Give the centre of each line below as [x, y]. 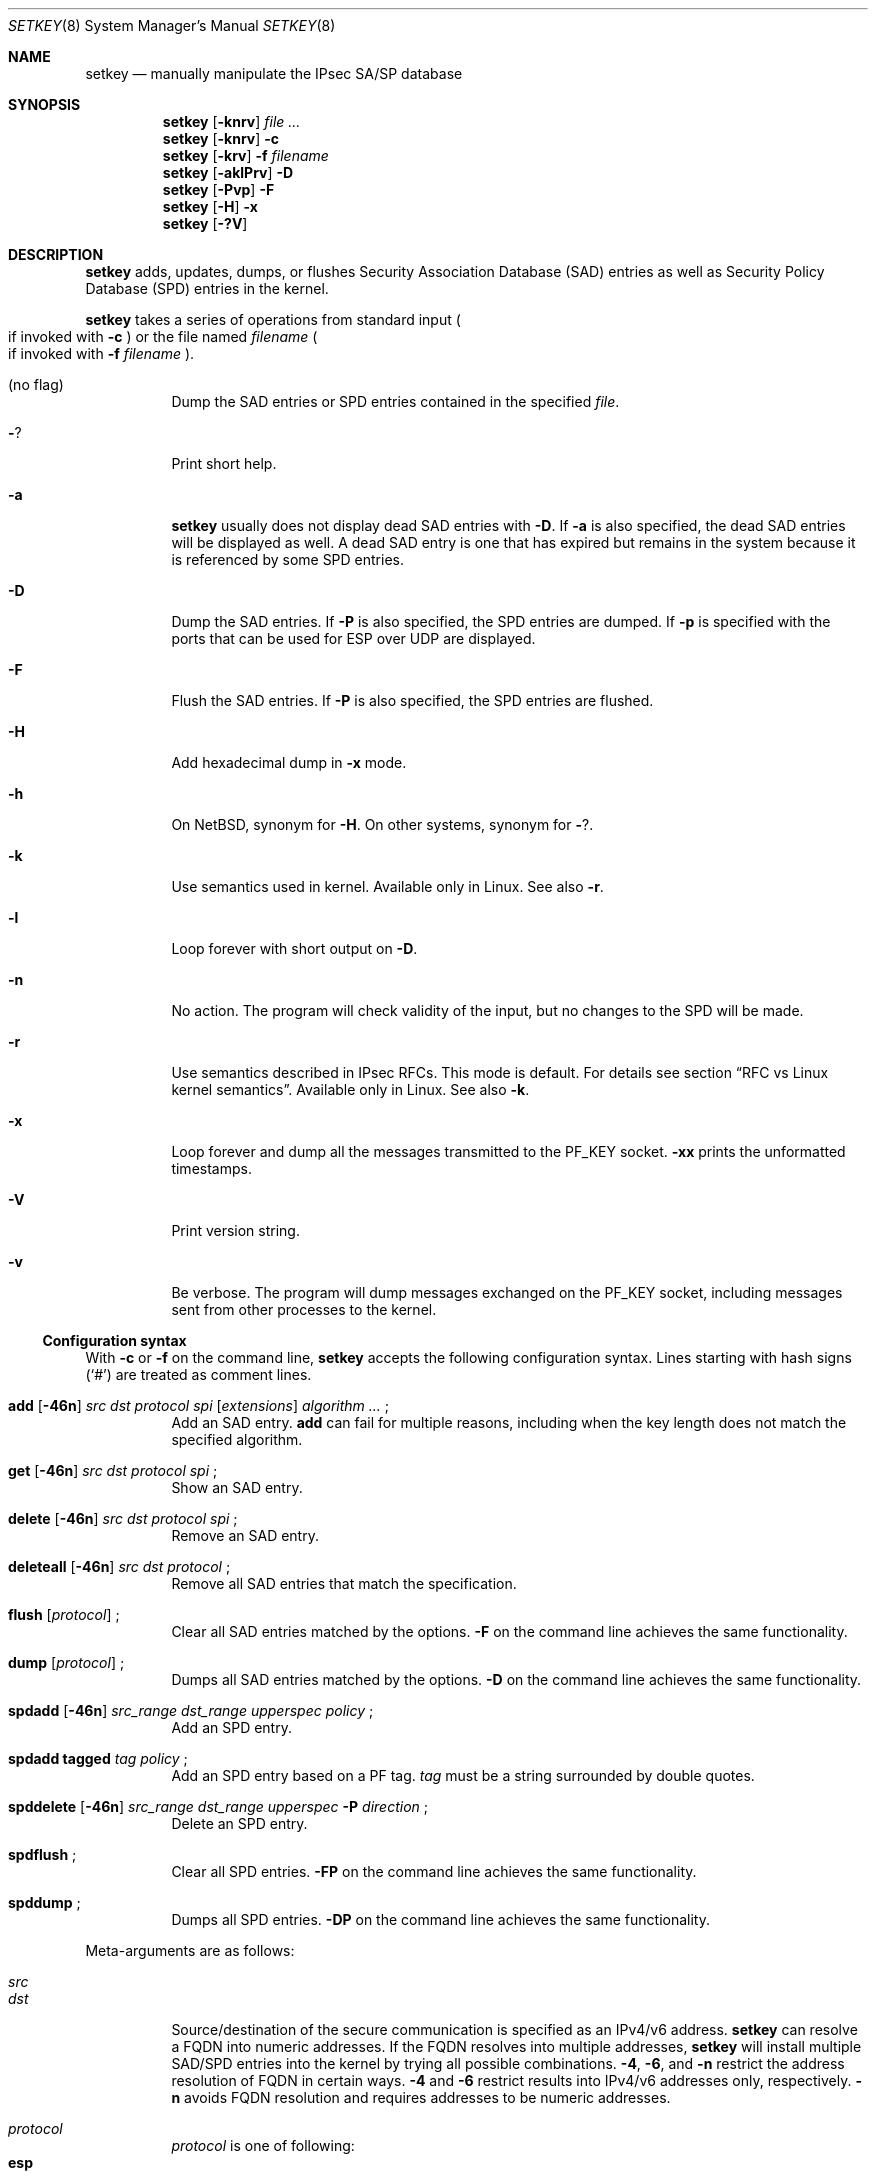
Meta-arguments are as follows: [190, 1950]
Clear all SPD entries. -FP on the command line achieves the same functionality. [434, 1871]
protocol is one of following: [263, 2145]
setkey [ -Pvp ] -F [218, 189]
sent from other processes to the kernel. [304, 1309]
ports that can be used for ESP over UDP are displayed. [353, 638]
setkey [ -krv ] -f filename [245, 155]
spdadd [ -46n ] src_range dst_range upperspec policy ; [191, 1710]
